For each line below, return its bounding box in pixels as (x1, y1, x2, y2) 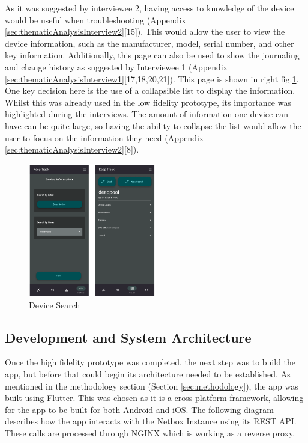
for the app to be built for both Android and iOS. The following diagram (5, 403, 274, 415)
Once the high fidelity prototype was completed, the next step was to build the (5, 356, 296, 368)
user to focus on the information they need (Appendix (5, 131, 204, 144)
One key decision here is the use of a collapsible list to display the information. (5, 84, 295, 97)
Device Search (29, 298, 80, 311)
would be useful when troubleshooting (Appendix (5, 13, 186, 26)
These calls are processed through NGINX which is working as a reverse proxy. (5, 427, 295, 439)
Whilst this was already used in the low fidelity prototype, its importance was (5, 96, 291, 108)
